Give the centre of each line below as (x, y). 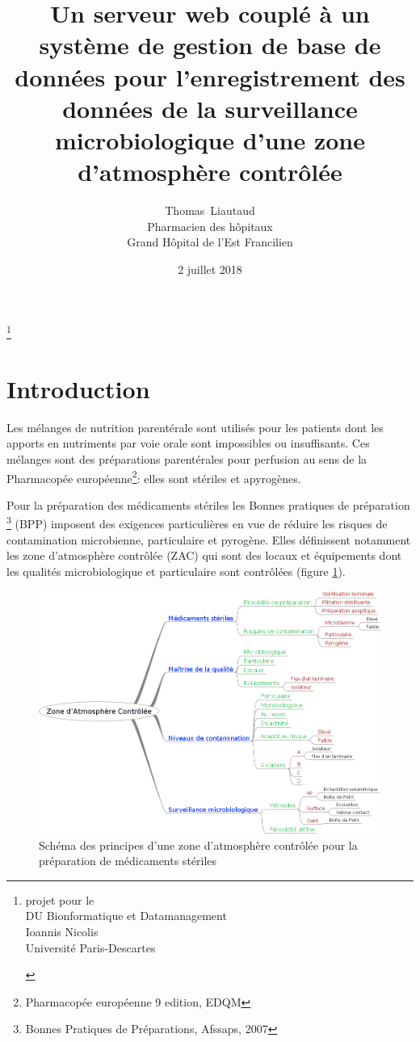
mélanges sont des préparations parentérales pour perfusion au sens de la (187, 459)
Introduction (78, 388)
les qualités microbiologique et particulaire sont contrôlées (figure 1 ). (176, 571)
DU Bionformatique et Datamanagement (126, 916)
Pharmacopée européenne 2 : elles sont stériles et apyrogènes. (154, 477)
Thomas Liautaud (210, 210)
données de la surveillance (210, 108)
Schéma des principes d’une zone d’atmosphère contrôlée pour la (198, 845)
